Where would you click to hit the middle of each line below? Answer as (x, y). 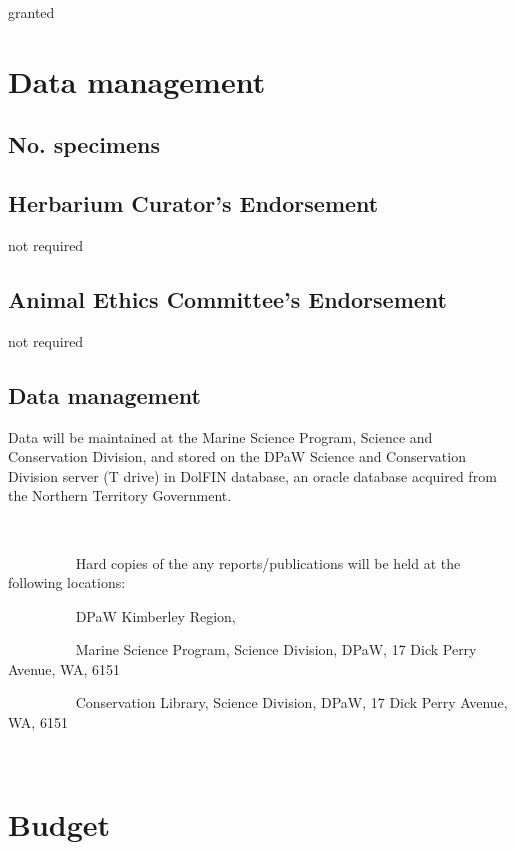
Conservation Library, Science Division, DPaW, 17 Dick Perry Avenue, (291, 702)
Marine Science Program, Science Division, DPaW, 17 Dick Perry (276, 649)
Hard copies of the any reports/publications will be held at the (268, 562)
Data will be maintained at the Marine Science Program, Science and (220, 436)
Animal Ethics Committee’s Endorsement (227, 298)
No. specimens (84, 144)
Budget (59, 824)
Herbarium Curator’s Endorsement (193, 203)
